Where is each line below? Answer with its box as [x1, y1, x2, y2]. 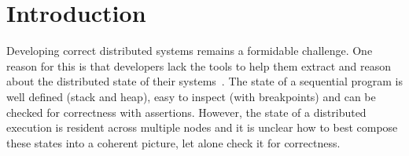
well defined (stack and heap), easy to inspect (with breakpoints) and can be [6, 88, 376, 104]
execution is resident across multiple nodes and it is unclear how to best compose [6, 119, 398, 136]
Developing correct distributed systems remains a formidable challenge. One [6, 42, 373, 59]
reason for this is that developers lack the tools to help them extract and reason [6, 57, 392, 74]
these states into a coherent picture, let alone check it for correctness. [6, 134, 341, 151]
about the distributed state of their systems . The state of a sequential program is [6, 73, 403, 89]
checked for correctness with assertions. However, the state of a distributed [6, 103, 367, 120]
